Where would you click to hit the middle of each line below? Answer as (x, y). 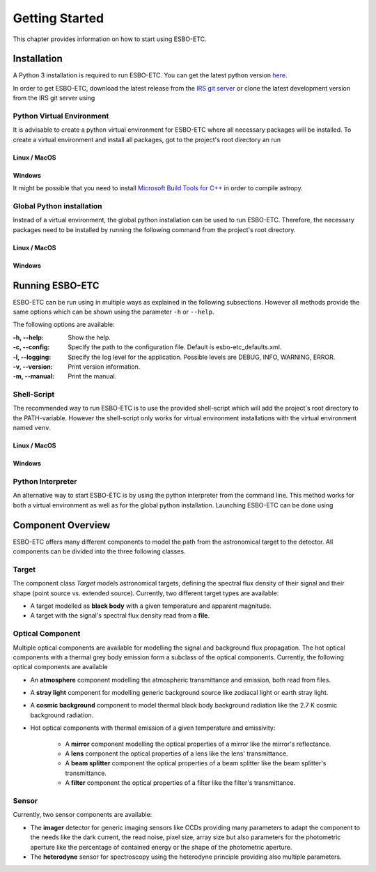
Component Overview (62, 525)
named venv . (32, 428)
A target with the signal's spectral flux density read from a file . (120, 615)
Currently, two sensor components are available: (83, 815)
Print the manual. (92, 376)
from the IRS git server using (54, 98)
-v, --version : (33, 367)
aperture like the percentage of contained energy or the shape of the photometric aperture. (161, 847)
